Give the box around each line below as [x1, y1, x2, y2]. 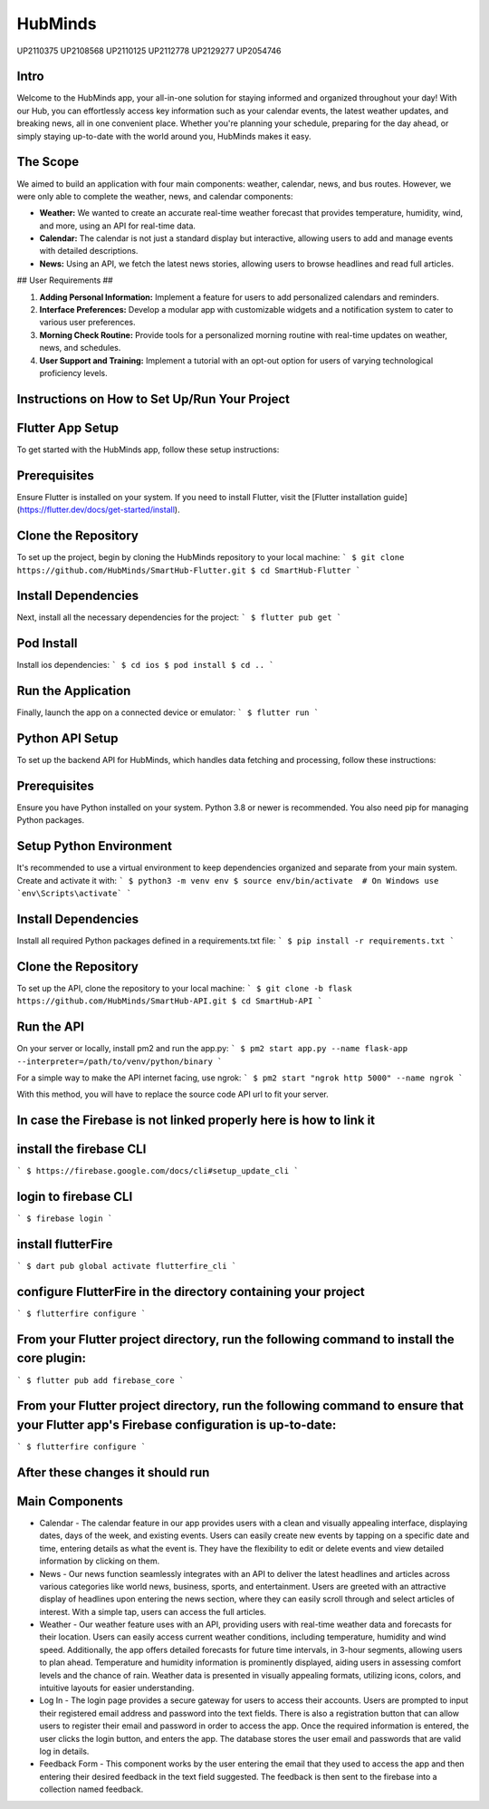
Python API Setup [16, 730, 119, 747]
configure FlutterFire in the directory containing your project [16, 1283, 366, 1300]
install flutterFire [16, 1237, 113, 1253]
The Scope [16, 154, 80, 169]
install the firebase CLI [16, 1142, 147, 1157]
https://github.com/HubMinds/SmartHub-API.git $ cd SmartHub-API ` [16, 996, 323, 1006]
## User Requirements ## [16, 275, 113, 285]
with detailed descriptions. [39, 246, 139, 256]
